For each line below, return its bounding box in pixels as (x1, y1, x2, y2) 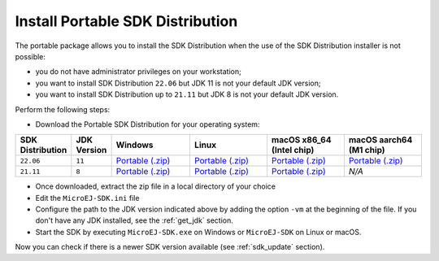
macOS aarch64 (348, 134, 413, 146)
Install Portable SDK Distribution (15, 12, 238, 30)
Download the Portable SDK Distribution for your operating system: (35, 119, 260, 129)
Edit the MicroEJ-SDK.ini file (35, 193, 140, 202)
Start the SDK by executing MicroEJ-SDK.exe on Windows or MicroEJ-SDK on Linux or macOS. (35, 227, 362, 237)
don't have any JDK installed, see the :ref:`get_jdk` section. (35, 215, 233, 225)
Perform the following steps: (15, 104, 111, 114)
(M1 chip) (348, 145, 385, 156)
